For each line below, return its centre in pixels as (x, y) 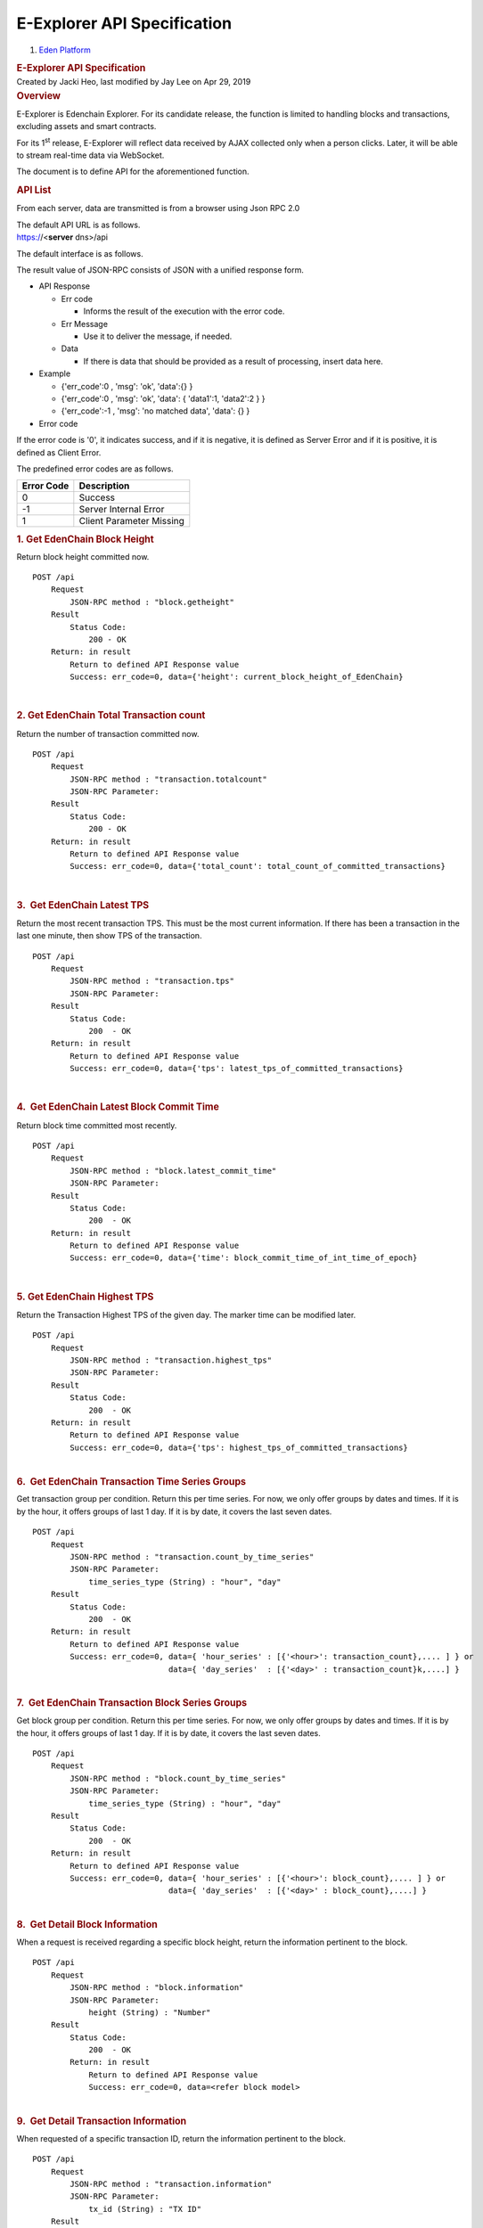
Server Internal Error (122, 510)
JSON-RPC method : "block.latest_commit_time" (173, 1171)
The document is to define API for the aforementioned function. (133, 172)
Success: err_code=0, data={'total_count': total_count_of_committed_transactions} (258, 866)
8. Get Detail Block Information (87, 1925)
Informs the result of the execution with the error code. (184, 311)
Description (104, 486)
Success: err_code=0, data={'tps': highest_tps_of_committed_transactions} (239, 1447)
